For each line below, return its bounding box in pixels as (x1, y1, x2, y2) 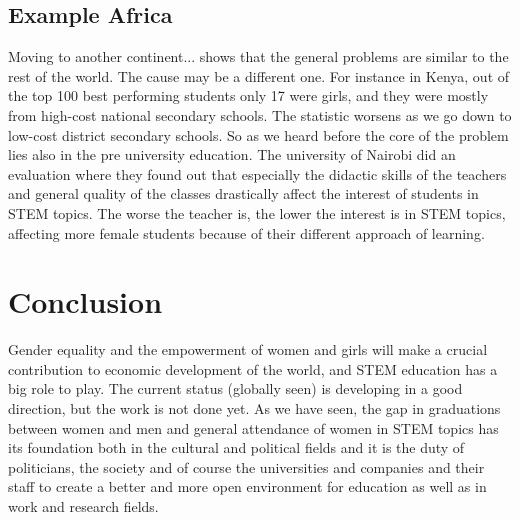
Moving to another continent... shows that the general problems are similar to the (8, 46, 509, 67)
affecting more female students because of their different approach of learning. (8, 222, 485, 243)
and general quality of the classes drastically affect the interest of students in (8, 183, 479, 204)
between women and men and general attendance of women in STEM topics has (8, 417, 499, 438)
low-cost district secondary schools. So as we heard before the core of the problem (8, 124, 509, 145)
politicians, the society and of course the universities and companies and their (8, 456, 485, 477)
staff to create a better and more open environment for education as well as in (8, 476, 487, 497)
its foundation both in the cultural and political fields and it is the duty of (8, 437, 465, 458)
